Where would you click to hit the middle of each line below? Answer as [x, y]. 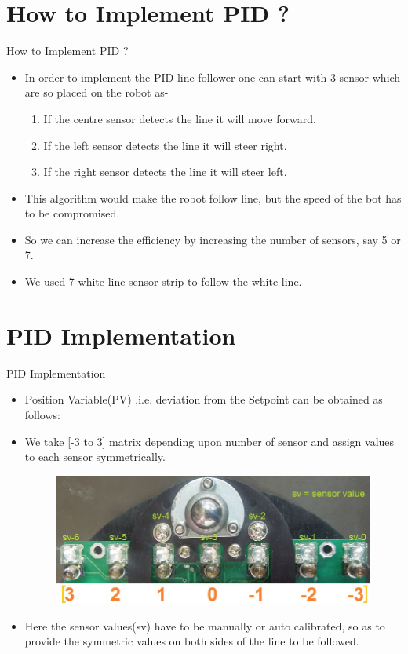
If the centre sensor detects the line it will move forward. [180, 118]
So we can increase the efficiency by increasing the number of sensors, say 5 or [213, 239]
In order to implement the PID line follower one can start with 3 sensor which [213, 77]
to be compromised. [72, 213]
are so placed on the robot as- [97, 92]
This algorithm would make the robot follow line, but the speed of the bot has [213, 197]
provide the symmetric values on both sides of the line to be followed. [192, 641]
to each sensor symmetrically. [95, 457]
